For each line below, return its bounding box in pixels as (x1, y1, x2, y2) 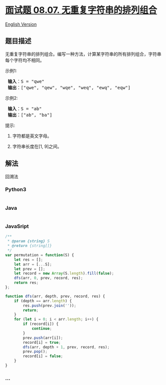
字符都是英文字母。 (12, 132, 52, 139)
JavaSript (5, 223, 29, 230)
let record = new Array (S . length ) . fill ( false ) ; (14, 271, 114, 276)
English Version (5, 21, 37, 27)
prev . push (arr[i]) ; (23, 335, 63, 340)
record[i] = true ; (23, 340, 61, 345)
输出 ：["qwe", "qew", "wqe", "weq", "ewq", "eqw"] (7, 85, 131, 90)
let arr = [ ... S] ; (14, 261, 52, 267)
